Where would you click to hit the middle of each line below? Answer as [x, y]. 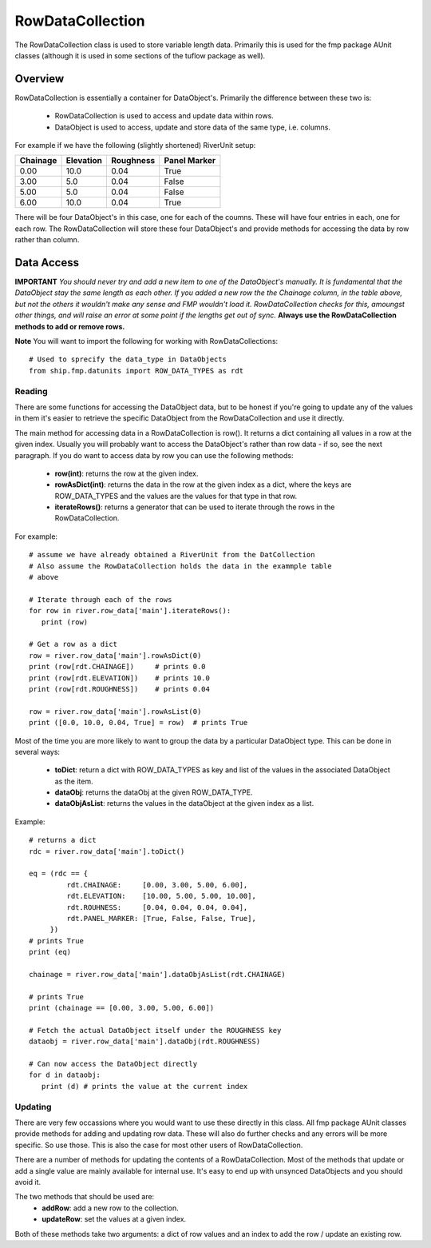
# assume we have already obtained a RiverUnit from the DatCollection [172, 555]
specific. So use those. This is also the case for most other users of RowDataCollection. [159, 1145]
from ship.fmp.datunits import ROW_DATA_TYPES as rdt [136, 371]
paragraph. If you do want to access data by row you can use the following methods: [154, 455]
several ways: [37, 752]
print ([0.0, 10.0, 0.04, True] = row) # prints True [138, 723]
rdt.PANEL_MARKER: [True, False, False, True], [162, 918]
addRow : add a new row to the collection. [110, 1208]
